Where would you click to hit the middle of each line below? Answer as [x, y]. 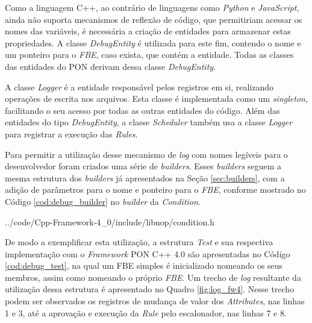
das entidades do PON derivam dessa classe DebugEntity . [111, 66]
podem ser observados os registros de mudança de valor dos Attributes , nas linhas [155, 301]
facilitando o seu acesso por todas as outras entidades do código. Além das [142, 110]
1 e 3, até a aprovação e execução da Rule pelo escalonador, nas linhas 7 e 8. [146, 312]
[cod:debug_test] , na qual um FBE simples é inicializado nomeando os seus [144, 265]
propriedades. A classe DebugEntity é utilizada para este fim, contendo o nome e [153, 42]
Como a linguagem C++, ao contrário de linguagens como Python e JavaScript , [152, 7]
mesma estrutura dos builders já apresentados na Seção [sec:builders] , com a [145, 177]
